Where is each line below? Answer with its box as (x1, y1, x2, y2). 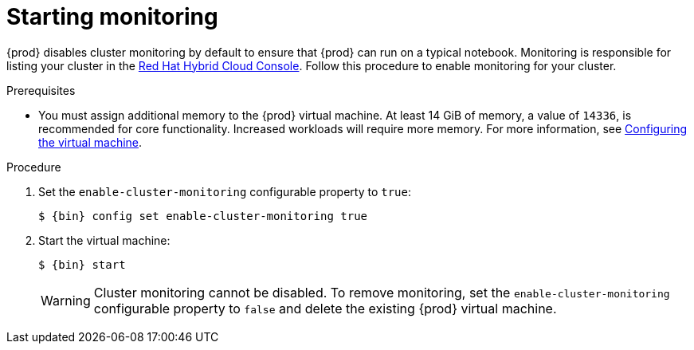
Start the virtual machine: (38, 233, 171, 247)
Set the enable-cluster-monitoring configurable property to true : (38, 184, 412, 199)
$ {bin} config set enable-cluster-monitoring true (38, 209, 368, 222)
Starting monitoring (6, 3, 218, 30)
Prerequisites (6, 83, 76, 97)
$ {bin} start (38, 258, 126, 271)
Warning (41, 292, 91, 309)
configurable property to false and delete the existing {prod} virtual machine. (93, 300, 557, 317)
